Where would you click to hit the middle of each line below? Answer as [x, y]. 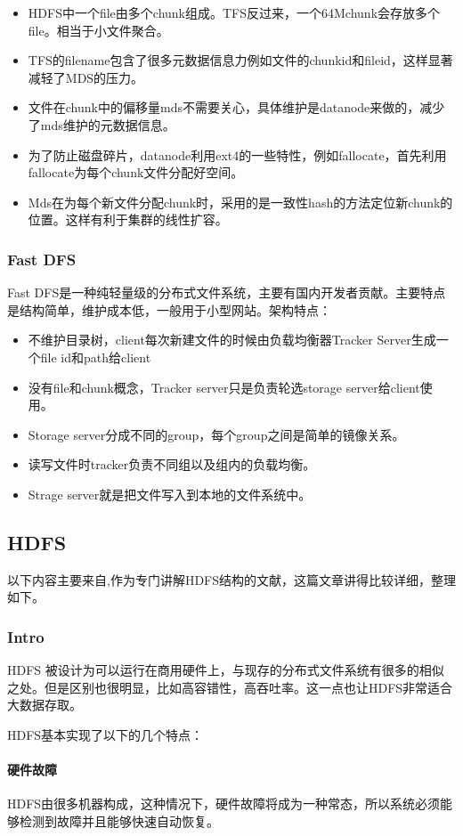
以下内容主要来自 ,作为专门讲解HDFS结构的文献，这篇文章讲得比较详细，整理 [232, 579]
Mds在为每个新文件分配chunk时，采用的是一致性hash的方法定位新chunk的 [240, 202]
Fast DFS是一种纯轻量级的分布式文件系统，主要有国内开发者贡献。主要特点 [227, 292]
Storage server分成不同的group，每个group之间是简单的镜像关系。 [216, 434]
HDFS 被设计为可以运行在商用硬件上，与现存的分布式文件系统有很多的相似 [226, 670]
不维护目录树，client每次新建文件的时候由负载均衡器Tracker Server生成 [232, 340]
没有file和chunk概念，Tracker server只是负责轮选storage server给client [224, 387]
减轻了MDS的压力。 [86, 77]
